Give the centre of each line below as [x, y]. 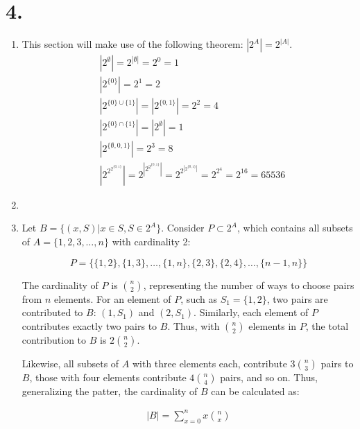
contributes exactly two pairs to [89, 325]
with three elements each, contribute [209, 363]
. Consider [183, 228]
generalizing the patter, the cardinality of [110, 391]
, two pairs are [297, 298]
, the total [327, 325]
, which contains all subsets [295, 228]
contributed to [52, 312]
